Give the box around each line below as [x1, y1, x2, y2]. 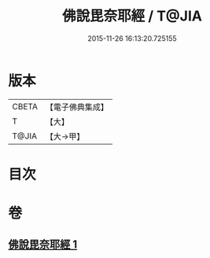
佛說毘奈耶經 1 [8, 238, 78, 252]
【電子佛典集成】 [45, 101, 109, 112]
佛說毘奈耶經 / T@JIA [61, 7, 203, 25]
